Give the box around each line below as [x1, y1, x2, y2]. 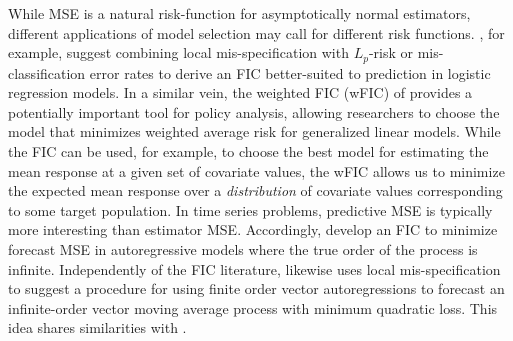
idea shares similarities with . [8, 317, 187, 338]
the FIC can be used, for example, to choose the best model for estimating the [8, 141, 489, 162]
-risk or [368, 42, 413, 63]
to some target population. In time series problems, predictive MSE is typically [8, 199, 493, 220]
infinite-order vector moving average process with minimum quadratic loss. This [8, 297, 498, 318]
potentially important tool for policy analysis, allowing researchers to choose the [8, 101, 500, 122]
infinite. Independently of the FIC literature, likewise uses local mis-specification [8, 258, 501, 279]
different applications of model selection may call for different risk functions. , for [8, 22, 505, 43]
